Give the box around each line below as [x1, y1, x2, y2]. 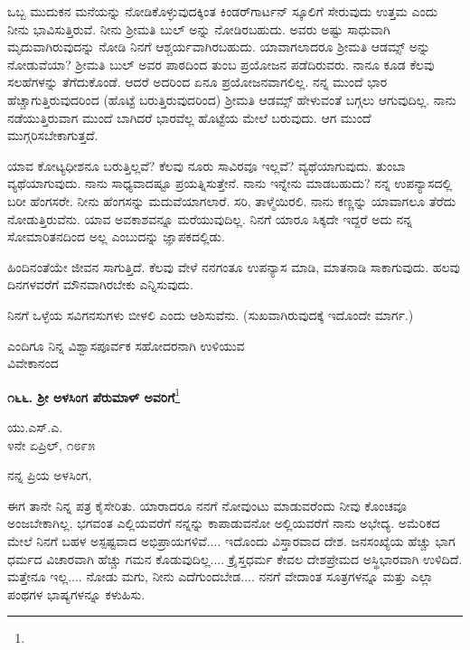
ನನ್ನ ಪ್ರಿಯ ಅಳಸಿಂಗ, [7, 466, 92, 485]
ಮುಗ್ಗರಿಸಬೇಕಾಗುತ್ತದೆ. [7, 126, 99, 145]
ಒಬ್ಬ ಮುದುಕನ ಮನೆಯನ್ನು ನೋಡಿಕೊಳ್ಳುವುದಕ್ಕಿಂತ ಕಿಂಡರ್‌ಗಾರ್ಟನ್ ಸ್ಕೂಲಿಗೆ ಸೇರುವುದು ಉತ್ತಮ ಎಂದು [7, 2, 438, 20]
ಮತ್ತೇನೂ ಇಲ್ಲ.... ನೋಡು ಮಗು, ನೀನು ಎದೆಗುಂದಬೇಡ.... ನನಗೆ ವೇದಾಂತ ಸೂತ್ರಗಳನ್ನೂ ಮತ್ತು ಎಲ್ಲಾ [7, 567, 434, 586]
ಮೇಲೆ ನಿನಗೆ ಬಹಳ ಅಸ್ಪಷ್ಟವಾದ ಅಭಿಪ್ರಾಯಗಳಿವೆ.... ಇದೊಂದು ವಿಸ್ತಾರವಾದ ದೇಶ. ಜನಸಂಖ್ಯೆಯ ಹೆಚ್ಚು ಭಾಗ [7, 531, 456, 550]
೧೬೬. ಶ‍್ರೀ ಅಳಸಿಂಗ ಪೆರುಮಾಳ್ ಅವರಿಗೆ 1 [7, 384, 181, 406]
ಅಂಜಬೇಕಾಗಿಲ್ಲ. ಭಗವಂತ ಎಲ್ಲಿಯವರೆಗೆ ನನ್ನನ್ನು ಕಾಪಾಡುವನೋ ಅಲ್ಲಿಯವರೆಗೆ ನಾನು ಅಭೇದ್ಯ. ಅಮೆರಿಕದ [7, 513, 440, 532]
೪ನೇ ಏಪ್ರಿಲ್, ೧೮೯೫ [7, 435, 96, 454]
